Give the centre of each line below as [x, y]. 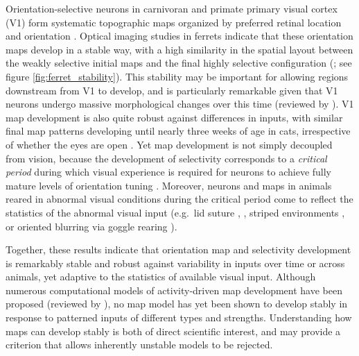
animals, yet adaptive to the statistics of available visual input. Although [161, 277]
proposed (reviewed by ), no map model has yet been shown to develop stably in [177, 304]
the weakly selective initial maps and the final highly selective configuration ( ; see [179, 63]
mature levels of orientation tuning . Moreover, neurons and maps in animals [169, 185]
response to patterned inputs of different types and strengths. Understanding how [179, 317]
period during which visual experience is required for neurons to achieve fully [169, 172]
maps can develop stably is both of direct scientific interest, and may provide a [173, 331]
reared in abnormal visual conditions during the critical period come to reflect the [179, 199]
